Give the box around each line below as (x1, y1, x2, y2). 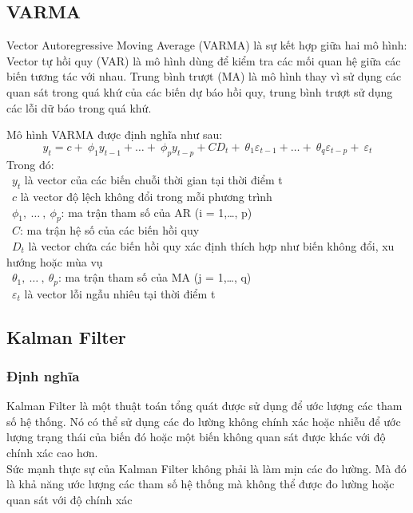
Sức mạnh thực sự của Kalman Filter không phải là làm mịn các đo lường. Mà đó (6, 460, 407, 476)
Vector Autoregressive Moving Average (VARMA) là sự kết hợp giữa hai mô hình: (6, 37, 407, 53)
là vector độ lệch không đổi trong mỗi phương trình (20, 187, 272, 204)
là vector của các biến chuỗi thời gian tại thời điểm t (24, 172, 283, 188)
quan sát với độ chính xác (6, 491, 133, 507)
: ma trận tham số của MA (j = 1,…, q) (58, 269, 252, 286)
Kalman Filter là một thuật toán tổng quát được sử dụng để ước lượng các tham (6, 397, 403, 414)
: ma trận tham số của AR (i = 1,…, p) (61, 203, 252, 220)
